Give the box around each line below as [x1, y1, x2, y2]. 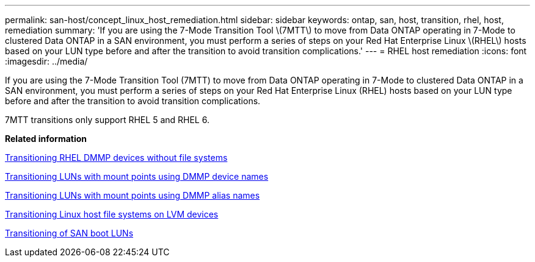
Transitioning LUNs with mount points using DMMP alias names [5, 190, 260, 200]
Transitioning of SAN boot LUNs [5, 228, 134, 238]
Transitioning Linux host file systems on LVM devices [5, 209, 219, 219]
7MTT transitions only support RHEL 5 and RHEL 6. [5, 115, 209, 125]
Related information [5, 133, 87, 144]
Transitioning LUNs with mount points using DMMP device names [5, 171, 269, 182]
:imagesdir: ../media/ [5, 56, 88, 66]
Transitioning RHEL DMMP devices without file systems [5, 152, 228, 163]
